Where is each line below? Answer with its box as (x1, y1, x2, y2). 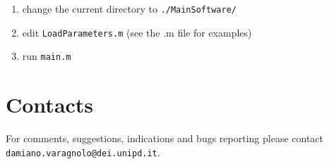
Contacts (6, 90, 94, 119)
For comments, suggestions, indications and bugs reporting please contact (6, 131, 324, 146)
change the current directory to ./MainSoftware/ (22, 1, 237, 15)
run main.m (22, 49, 71, 63)
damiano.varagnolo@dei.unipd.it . (6, 144, 160, 159)
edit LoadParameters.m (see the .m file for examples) (22, 25, 252, 39)
